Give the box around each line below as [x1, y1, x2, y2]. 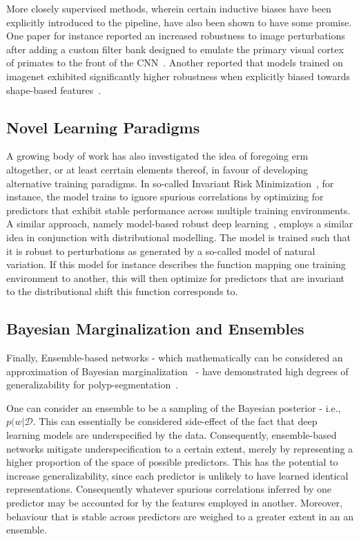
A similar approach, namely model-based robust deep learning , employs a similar [6, 216, 353, 231]
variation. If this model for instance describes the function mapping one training [6, 257, 346, 272]
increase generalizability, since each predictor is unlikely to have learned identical [6, 468, 349, 482]
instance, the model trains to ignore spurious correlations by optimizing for [6, 189, 324, 204]
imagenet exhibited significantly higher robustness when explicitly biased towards [6, 68, 350, 83]
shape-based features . [6, 82, 101, 97]
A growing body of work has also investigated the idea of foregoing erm [6, 149, 309, 163]
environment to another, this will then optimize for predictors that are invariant [6, 270, 345, 285]
